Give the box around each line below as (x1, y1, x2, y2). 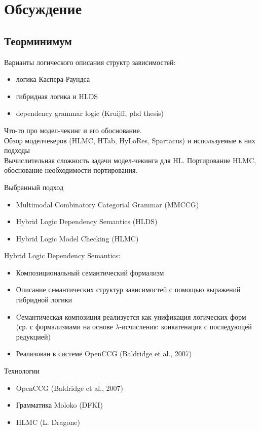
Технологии (4, 365, 40, 376)
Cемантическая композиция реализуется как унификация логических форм (16, 311, 246, 322)
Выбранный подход (4, 181, 64, 192)
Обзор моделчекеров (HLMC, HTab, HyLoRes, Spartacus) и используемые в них (4, 135, 255, 145)
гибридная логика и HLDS (16, 90, 98, 101)
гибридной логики (16, 294, 72, 305)
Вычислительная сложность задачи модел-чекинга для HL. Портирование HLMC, (4, 155, 256, 165)
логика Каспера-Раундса (16, 74, 90, 84)
